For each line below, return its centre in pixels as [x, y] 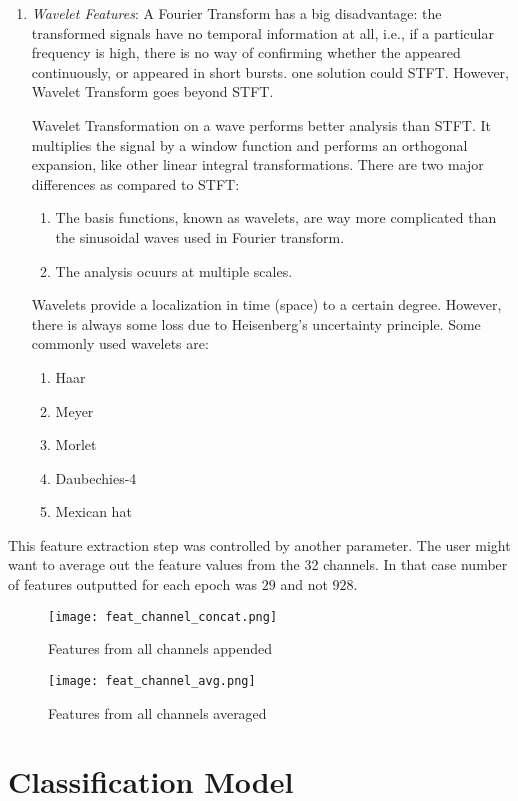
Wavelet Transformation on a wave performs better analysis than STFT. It [261, 124]
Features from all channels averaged [157, 712]
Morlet [76, 444]
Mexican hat [93, 511]
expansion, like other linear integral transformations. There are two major [257, 164]
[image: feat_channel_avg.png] [152, 680]
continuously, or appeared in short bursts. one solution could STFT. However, [270, 71]
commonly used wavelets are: [120, 343]
